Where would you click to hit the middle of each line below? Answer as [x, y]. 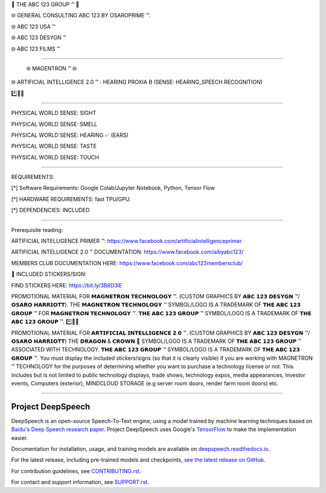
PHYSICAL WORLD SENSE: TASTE [54, 146]
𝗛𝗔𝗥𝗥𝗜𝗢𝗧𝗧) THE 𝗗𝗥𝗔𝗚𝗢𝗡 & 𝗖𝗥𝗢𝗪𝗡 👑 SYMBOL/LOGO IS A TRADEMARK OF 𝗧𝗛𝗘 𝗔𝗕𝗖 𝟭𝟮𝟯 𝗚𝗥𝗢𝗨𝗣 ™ [168, 341]
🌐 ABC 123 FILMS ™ [36, 49]
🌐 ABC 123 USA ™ [33, 27]
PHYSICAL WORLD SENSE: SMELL [54, 124]
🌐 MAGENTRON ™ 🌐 [52, 68]
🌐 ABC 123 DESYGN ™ [39, 38]
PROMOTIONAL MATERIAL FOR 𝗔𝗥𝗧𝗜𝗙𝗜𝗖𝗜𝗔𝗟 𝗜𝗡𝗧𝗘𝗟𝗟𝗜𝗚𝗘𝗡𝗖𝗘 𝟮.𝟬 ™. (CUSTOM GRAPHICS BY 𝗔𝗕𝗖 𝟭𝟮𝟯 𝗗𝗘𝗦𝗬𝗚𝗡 [157, 333]
